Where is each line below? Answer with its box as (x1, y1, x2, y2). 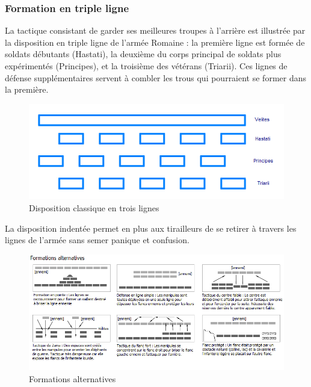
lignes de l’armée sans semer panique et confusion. (5, 234, 189, 246)
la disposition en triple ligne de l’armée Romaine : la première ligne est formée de (5, 36, 305, 48)
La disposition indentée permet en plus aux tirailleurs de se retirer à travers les (5, 221, 297, 234)
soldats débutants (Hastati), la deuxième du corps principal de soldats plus (5, 48, 282, 60)
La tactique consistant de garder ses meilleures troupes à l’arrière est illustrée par (5, 24, 306, 37)
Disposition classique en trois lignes (29, 201, 159, 214)
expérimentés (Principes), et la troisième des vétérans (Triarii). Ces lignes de (5, 60, 288, 72)
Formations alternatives (29, 373, 116, 385)
